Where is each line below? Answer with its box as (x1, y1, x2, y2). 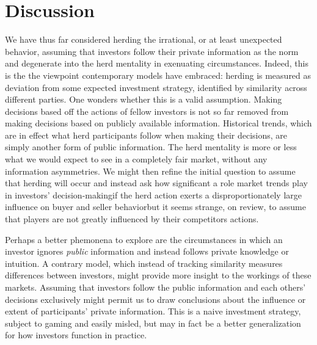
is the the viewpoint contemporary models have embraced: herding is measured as (5, 68, 312, 81)
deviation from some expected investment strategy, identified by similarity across (5, 81, 307, 93)
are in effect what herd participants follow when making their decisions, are (5, 128, 288, 141)
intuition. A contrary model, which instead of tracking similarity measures (5, 256, 283, 269)
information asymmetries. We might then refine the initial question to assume (5, 164, 296, 177)
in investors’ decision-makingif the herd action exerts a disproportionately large (5, 188, 302, 201)
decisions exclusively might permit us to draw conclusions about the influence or (5, 292, 306, 305)
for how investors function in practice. (5, 329, 147, 341)
